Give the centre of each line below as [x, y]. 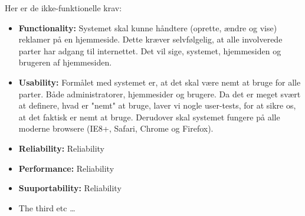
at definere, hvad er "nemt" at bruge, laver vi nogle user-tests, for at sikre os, [157, 105]
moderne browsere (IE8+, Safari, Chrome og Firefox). [116, 128]
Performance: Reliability [66, 168]
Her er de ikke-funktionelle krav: [63, 8]
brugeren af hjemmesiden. [65, 62]
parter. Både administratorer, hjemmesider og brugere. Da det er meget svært [160, 94]
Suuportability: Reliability [70, 188]
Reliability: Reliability [62, 148]
